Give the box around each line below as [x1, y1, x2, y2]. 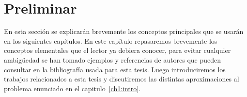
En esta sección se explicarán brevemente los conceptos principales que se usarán [4, 26, 244, 36]
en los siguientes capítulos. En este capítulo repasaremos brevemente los [4, 35, 217, 46]
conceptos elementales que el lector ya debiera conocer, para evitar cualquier [4, 45, 231, 55]
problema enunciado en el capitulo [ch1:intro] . [4, 83, 141, 93]
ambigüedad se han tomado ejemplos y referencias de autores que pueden [4, 54, 221, 65]
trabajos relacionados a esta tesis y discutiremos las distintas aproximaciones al [4, 74, 239, 84]
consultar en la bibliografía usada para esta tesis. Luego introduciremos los [4, 64, 226, 74]
